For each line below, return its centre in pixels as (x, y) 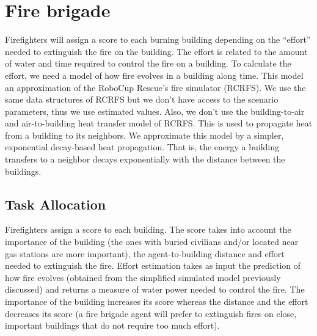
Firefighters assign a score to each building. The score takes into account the (148, 229)
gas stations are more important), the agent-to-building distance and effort (145, 253)
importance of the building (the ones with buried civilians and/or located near (152, 242)
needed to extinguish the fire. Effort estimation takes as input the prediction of (153, 265)
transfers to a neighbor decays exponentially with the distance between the (145, 159)
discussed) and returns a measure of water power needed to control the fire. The (155, 289)
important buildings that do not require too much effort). (112, 325)
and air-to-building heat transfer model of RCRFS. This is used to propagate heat (159, 123)
